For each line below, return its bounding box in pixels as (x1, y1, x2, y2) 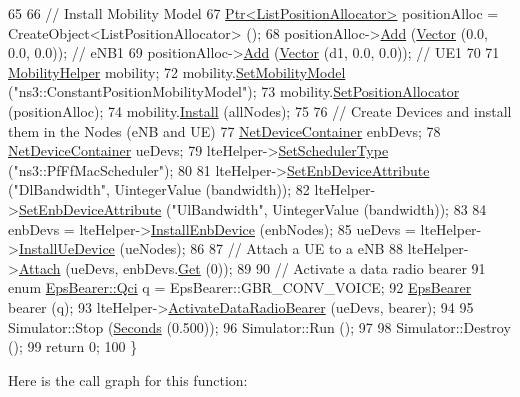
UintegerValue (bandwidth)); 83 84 (272, 198, 487, 219)
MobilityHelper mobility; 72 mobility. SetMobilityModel (8, 61, 346, 82)
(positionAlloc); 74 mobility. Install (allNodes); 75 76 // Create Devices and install (8, 100, 512, 121)
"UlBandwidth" (171, 198, 264, 219)
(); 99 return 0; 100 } (8, 336, 138, 357)
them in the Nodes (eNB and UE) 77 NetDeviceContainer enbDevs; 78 (8, 120, 441, 141)
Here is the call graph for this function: (8, 369, 248, 390)
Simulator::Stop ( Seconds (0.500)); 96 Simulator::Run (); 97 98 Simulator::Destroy (8, 316, 511, 337)
